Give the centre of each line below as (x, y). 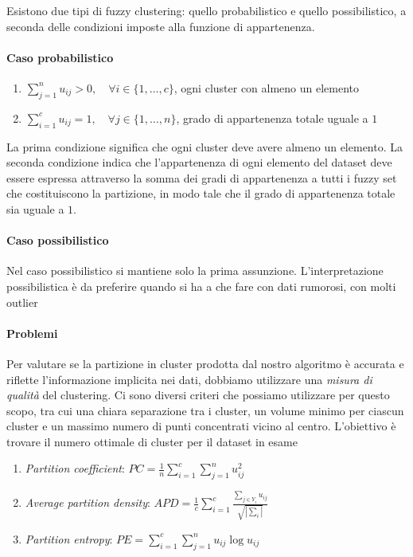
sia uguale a (35, 208)
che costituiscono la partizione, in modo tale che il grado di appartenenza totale (201, 193)
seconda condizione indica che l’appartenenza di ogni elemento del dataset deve (199, 162)
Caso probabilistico (60, 57)
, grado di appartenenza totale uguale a (272, 118)
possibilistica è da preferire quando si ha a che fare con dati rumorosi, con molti (201, 286)
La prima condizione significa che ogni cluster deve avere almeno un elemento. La (205, 146)
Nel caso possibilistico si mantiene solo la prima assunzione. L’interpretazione (195, 271)
